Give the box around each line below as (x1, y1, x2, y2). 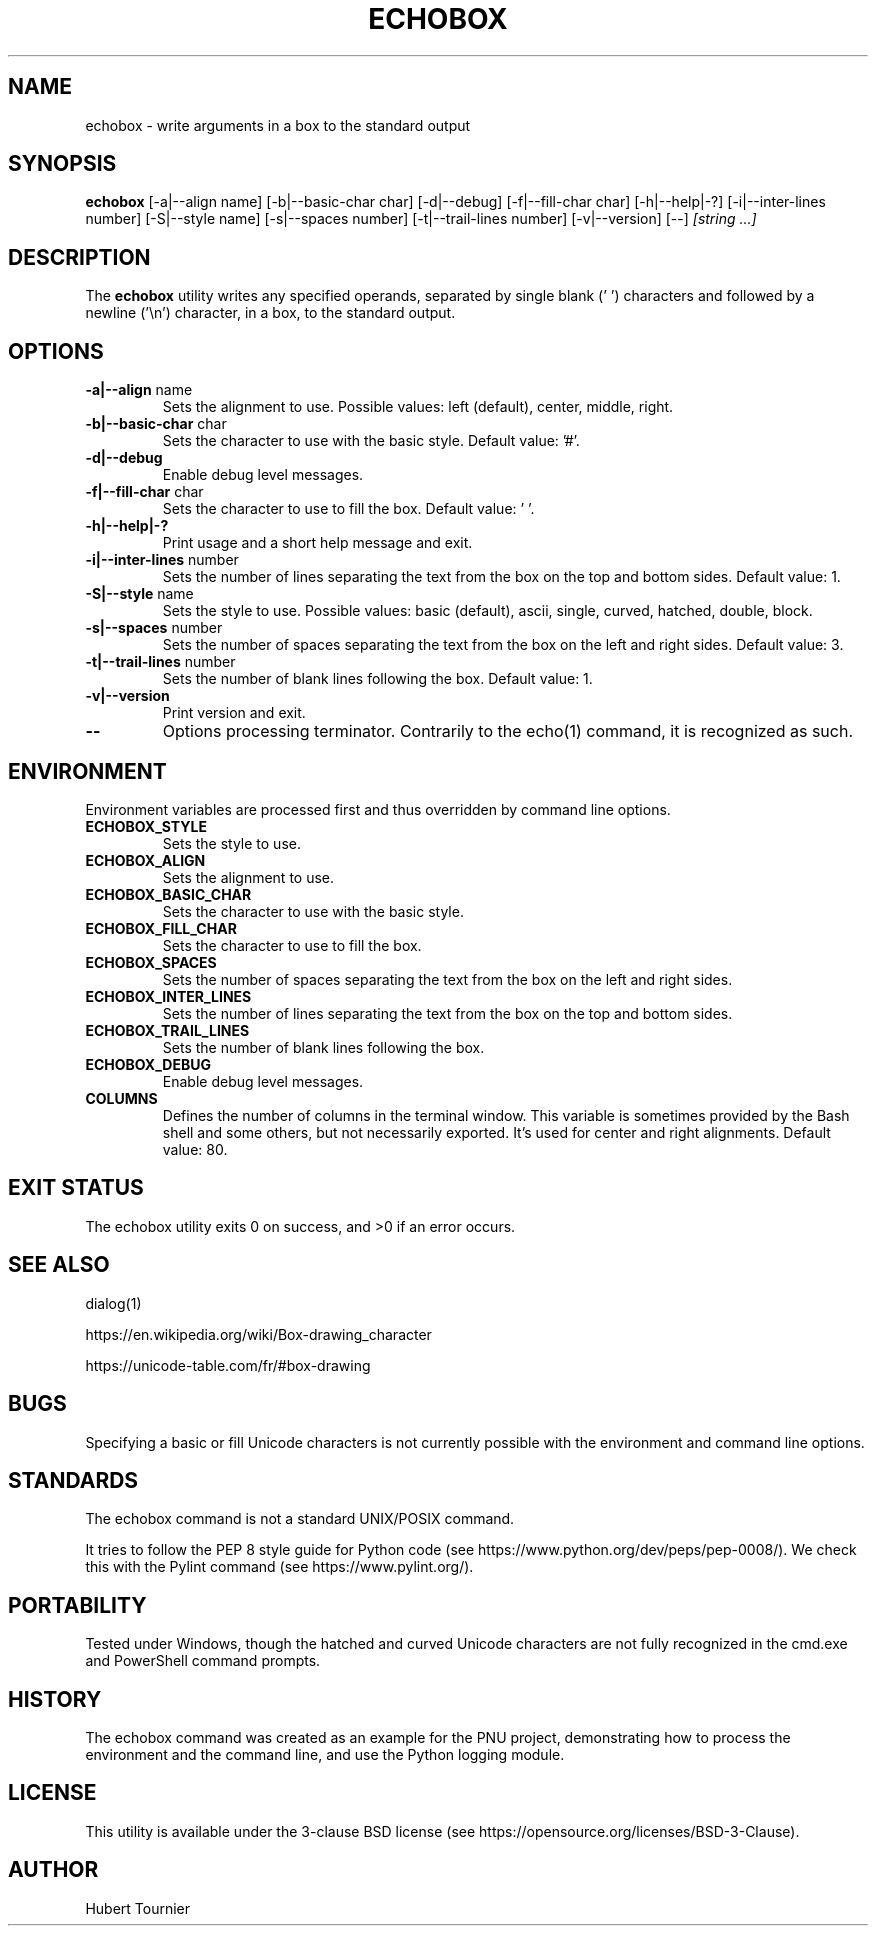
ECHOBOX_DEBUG (85, 1055, 211, 1073)
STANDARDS (8, 1467, 139, 1493)
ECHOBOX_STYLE (85, 817, 207, 835)
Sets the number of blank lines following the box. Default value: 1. (162, 670, 593, 688)
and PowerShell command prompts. (85, 1652, 321, 1670)
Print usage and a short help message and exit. (162, 534, 473, 552)
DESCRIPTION (8, 244, 151, 270)
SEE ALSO (8, 1252, 110, 1278)
